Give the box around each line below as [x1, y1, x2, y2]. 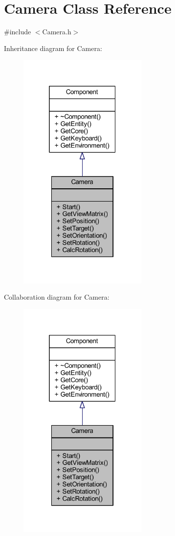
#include [4, 26, 31, 37]
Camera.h [42, 26, 71, 37]
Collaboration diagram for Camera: [4, 292, 109, 302]
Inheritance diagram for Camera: [4, 43, 102, 53]
